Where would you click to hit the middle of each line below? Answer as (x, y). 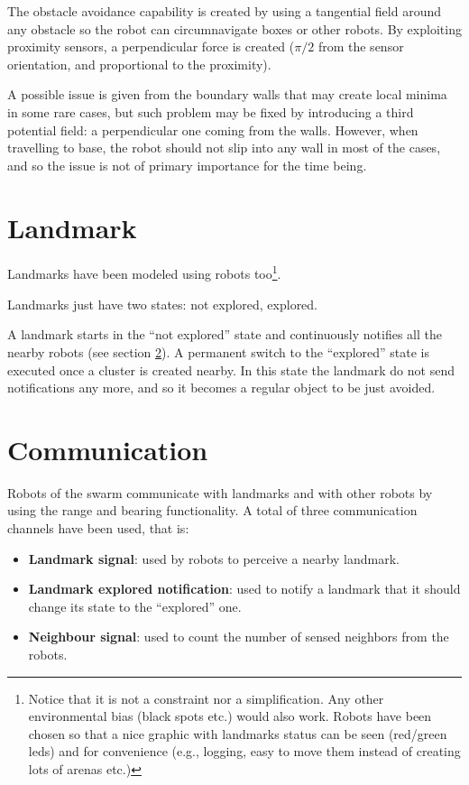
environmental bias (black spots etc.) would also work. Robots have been (230, 716)
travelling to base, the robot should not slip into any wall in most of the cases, (224, 148)
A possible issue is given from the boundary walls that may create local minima (227, 94)
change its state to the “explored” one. (135, 606)
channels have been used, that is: (98, 528)
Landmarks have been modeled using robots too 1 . (144, 272)
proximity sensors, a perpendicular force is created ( (151, 46)
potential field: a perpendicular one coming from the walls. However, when (213, 129)
